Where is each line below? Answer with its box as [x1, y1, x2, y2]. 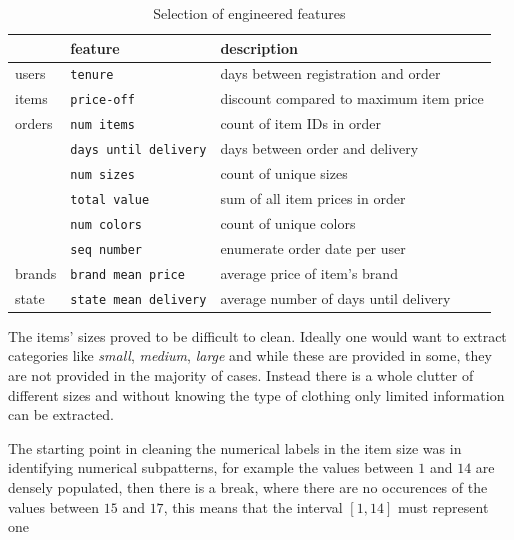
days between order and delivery [220, 138, 419, 159]
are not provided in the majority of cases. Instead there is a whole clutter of [8, 364, 474, 385]
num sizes [70, 168, 135, 183]
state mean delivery [70, 292, 207, 307]
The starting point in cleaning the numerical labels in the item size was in [8, 437, 462, 458]
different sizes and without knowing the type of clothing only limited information [8, 384, 505, 405]
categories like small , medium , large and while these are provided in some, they [8, 345, 492, 366]
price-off [70, 93, 135, 108]
